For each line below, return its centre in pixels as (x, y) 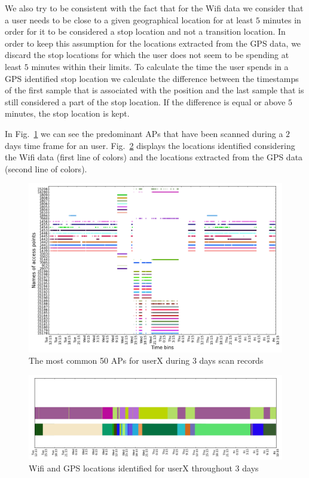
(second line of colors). (46, 168)
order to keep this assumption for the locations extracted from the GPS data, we (153, 43)
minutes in (282, 19)
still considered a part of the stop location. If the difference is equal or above (145, 101)
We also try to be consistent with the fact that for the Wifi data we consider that (154, 8)
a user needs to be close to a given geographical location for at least (129, 19)
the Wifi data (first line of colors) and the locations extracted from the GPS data (154, 157)
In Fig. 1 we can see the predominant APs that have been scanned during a (144, 133)
